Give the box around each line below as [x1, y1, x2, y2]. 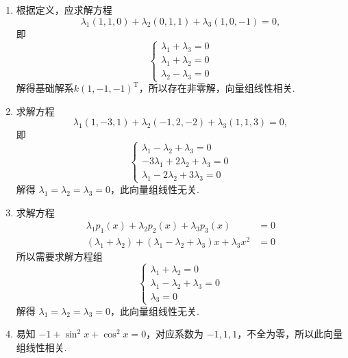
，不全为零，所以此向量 [237, 327, 343, 341]
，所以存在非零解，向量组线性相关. [138, 81, 295, 95]
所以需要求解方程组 [16, 249, 103, 264]
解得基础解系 [16, 81, 74, 95]
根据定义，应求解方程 [16, 3, 112, 16]
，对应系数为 [146, 327, 204, 341]
